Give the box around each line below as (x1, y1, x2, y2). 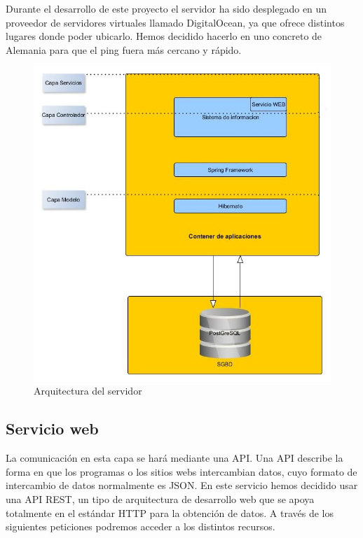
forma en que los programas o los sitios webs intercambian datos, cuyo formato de (6, 464, 357, 479)
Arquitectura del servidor (34, 383, 142, 398)
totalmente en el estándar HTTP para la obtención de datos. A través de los (6, 505, 334, 520)
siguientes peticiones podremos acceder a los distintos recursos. (6, 519, 275, 534)
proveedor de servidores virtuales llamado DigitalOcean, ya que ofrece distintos (6, 15, 345, 29)
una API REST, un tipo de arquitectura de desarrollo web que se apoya (6, 492, 315, 507)
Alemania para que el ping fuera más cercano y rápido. (6, 42, 242, 57)
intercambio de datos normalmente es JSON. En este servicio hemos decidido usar (6, 478, 358, 493)
